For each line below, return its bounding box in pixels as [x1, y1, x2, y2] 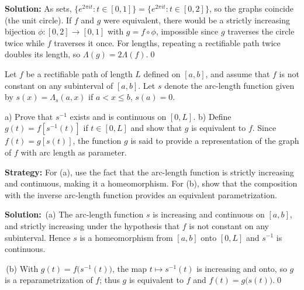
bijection [5, 25, 36, 37]
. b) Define [193, 110, 232, 122]
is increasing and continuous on [153, 208, 265, 220]
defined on [143, 67, 181, 80]
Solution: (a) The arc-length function [5, 208, 144, 220]
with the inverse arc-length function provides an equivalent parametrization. [5, 188, 277, 201]
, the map [112, 262, 147, 274]
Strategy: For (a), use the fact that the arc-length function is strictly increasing [5, 165, 294, 178]
